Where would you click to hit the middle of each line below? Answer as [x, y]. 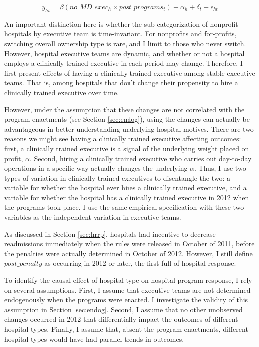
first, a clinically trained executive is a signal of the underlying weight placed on [127, 148]
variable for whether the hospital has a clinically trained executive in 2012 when [127, 197]
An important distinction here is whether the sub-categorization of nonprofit [121, 24]
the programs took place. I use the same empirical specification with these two [124, 207]
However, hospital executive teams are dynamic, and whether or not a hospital [125, 53]
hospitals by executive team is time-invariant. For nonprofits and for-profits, [121, 34]
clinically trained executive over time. [62, 92]
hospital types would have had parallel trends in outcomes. [94, 338]
